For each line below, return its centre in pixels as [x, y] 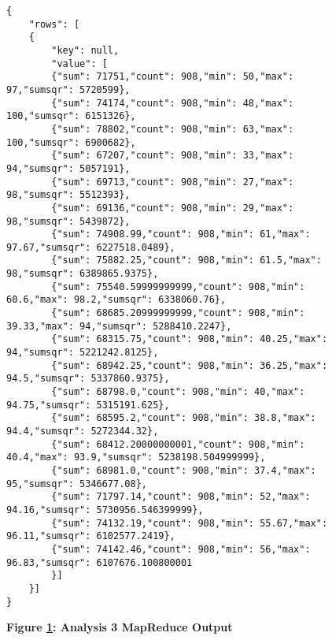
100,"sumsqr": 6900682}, [71, 142]
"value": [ [79, 63]
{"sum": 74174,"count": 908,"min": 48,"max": [173, 103]
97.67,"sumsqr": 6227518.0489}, [91, 247]
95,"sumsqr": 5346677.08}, [77, 484]
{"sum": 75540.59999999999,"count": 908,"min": [178, 287]
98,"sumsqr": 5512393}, [68, 195]
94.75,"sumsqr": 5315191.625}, [88, 405]
